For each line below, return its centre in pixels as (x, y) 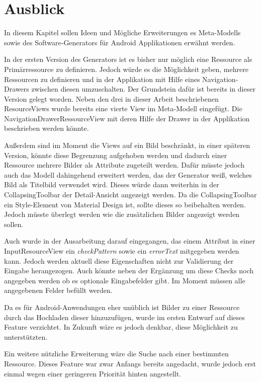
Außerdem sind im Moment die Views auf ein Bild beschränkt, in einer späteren (127, 145)
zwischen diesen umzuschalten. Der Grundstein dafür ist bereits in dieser (143, 89)
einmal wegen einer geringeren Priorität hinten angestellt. (93, 373)
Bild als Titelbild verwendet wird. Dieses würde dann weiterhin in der (112, 184)
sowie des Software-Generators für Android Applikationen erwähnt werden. (120, 42)
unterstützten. (26, 336)
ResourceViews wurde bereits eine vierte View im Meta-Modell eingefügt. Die (123, 108)
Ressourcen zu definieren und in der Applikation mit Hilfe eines (102, 79)
